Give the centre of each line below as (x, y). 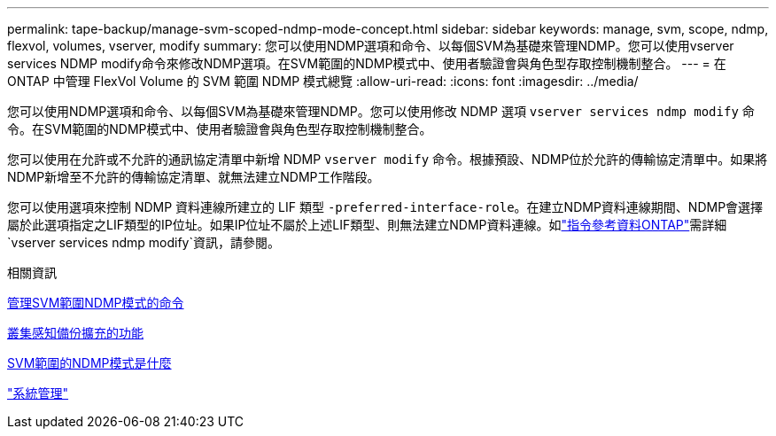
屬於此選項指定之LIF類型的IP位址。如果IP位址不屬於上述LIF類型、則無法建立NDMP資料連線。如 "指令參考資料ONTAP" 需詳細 (367, 225)
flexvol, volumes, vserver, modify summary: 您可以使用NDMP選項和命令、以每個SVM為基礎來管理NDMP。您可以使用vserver (371, 46)
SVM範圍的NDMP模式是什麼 (89, 363)
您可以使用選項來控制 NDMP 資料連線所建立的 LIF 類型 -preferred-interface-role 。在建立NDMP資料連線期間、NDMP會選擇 (385, 207)
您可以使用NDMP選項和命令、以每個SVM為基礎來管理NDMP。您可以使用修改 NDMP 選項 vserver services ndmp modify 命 (381, 111)
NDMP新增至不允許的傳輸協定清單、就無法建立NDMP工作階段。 (194, 177)
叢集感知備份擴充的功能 (75, 333)
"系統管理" (38, 393)
